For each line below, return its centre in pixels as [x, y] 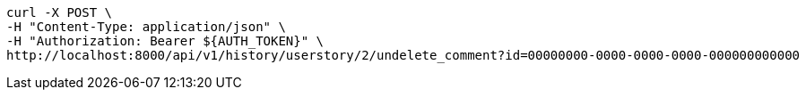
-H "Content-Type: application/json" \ [146, 27]
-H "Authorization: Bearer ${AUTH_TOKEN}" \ [165, 41]
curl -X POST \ [60, 12]
